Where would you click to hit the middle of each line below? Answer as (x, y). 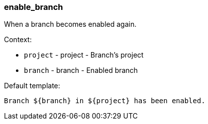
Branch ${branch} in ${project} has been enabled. (105, 101)
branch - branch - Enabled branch (81, 70)
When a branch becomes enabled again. (70, 24)
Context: (18, 40)
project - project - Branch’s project (84, 55)
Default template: (32, 86)
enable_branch (34, 7)
